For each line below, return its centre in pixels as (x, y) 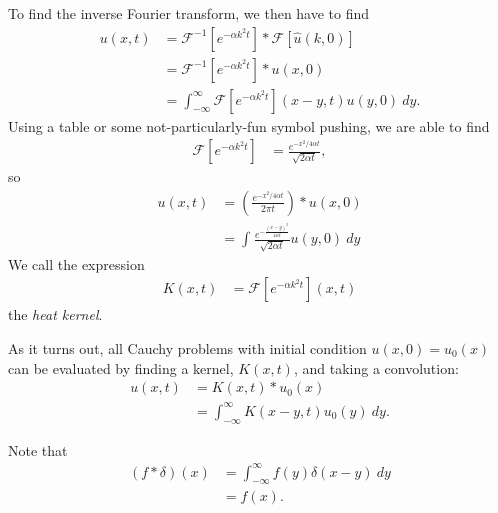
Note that (38, 449)
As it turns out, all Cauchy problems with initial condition (187, 348)
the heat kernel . (55, 314)
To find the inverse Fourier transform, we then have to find (189, 13)
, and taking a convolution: (376, 367)
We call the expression (76, 263)
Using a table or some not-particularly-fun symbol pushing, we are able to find (249, 125)
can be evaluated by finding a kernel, (121, 367)
